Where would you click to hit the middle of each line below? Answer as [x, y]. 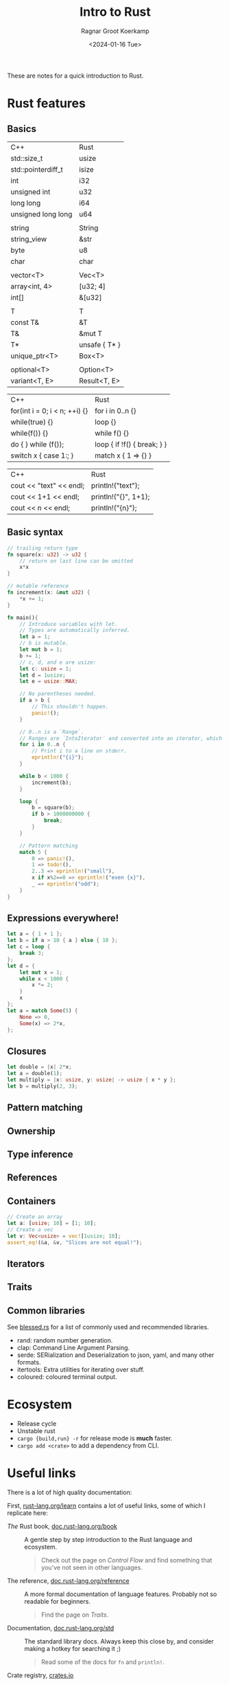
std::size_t [27, 158]
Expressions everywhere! [63, 918]
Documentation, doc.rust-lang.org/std [61, 1628]
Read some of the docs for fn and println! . [103, 1662]
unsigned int [31, 192]
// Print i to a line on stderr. [80, 751]
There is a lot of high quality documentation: [70, 1492]
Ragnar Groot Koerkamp [115, 31]
